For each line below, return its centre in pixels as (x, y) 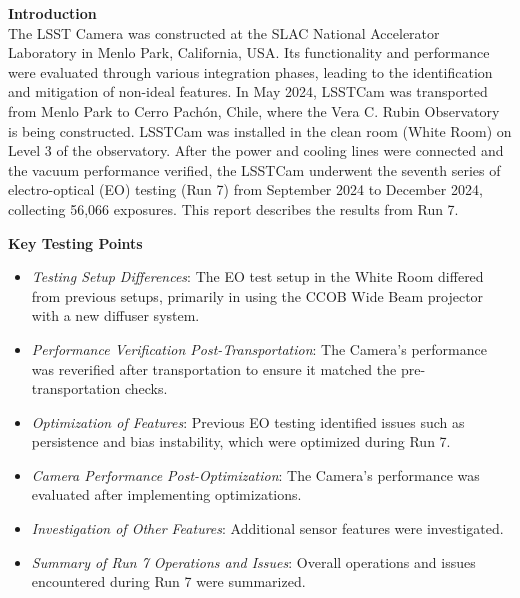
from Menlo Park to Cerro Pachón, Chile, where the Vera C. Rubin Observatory (254, 110)
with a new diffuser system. (115, 315)
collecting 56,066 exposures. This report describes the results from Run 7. (233, 208)
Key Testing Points (75, 242)
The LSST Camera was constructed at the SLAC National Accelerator (224, 32)
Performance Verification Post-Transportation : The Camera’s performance (259, 348)
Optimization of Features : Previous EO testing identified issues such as (248, 421)
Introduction (52, 13)
